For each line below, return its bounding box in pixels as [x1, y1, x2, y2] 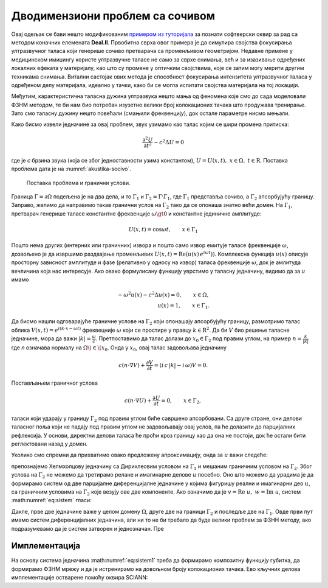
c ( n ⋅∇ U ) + [124, 397, 152, 404]
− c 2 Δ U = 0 [154, 138, 185, 145]
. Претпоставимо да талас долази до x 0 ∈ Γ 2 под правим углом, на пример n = [95, 335, 302, 343]
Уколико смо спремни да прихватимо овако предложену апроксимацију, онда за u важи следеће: [11, 451, 268, 459]
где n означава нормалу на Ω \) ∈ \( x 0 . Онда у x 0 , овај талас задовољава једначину [11, 344, 227, 352]
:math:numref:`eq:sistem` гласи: [11, 497, 92, 504]
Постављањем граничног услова [11, 379, 98, 387]
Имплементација [11, 541, 81, 551]
